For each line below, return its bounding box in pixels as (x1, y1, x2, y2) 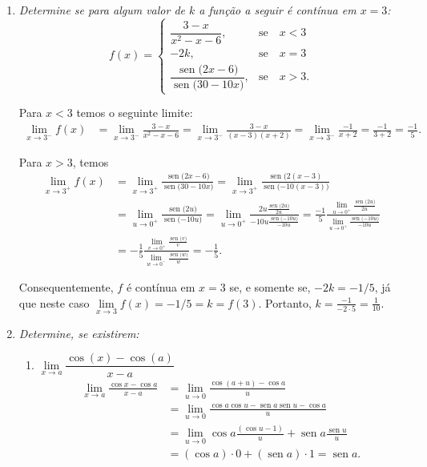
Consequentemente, (18, 279, 114, 296)
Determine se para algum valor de (18, 2, 186, 18)
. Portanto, (258, 294, 312, 311)
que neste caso (18, 294, 90, 311)
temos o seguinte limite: (76, 104, 193, 121)
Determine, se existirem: (18, 324, 139, 341)
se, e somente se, (229, 279, 311, 296)
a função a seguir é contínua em (199, 2, 357, 18)
